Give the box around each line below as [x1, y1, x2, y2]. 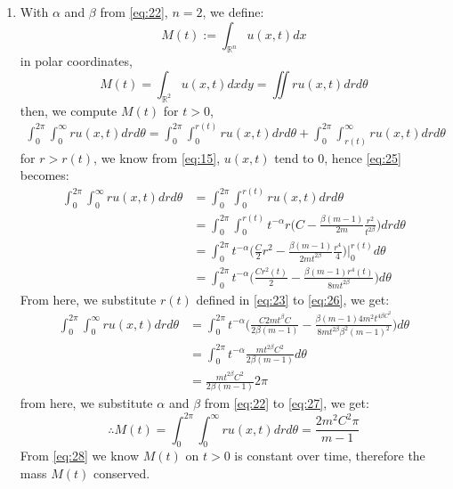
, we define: [202, 3, 264, 20]
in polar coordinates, [20, 52, 133, 70]
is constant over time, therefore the [234, 446, 425, 465]
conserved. [93, 463, 150, 482]
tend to [274, 148, 314, 167]
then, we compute [20, 101, 117, 119]
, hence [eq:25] [324, 148, 401, 167]
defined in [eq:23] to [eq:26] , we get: [196, 289, 390, 308]
